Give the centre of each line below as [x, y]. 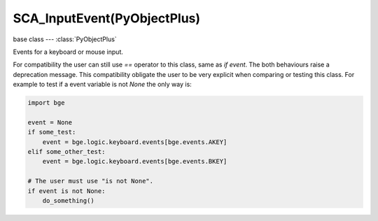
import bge [46, 103]
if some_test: [52, 132]
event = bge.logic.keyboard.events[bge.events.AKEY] [135, 142]
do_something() [68, 200]
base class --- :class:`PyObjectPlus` [65, 39]
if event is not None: [66, 191]
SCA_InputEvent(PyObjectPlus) [107, 18]
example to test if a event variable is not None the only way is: [102, 85]
